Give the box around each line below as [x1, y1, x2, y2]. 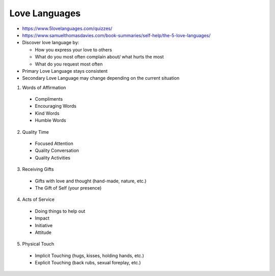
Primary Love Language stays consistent [22, 68, 108, 74]
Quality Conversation [35, 147, 79, 154]
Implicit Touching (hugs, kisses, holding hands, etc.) [35, 252, 145, 259]
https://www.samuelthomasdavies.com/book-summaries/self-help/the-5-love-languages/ [22, 32, 211, 38]
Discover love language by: [22, 40, 79, 46]
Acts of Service [22, 196, 54, 203]
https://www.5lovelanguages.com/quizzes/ [22, 25, 113, 32]
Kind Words [35, 110, 60, 116]
